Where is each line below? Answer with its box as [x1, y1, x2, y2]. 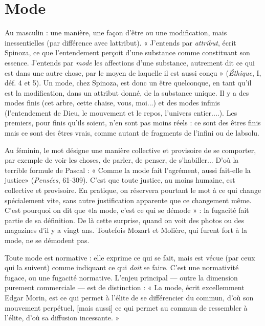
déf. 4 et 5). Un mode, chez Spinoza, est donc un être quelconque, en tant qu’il [5, 77, 252, 88]
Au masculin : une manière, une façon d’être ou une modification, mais [5, 27, 227, 38]
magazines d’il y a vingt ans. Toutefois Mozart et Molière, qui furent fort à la [5, 225, 248, 235]
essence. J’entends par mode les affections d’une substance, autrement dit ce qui [5, 57, 255, 68]
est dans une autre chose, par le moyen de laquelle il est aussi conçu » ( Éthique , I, [5, 67, 261, 78]
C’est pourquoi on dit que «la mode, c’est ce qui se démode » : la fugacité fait [5, 205, 249, 215]
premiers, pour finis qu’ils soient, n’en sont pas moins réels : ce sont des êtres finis [5, 117, 261, 128]
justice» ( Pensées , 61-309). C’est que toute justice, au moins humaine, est [5, 175, 235, 185]
